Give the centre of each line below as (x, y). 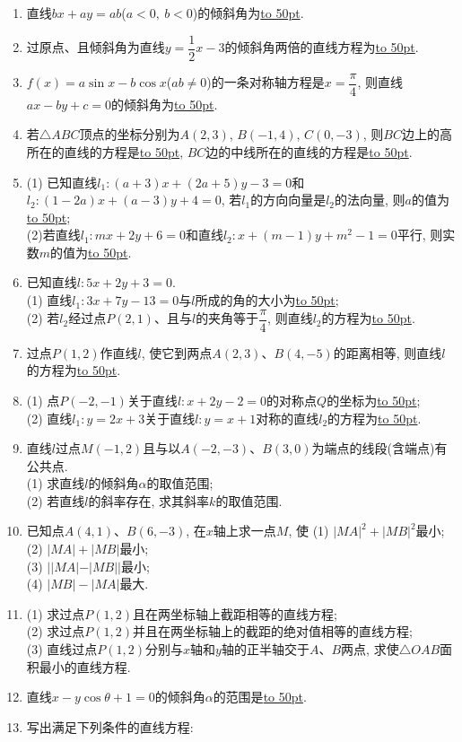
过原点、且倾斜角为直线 (96, 47)
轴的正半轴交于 (265, 649)
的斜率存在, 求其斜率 (149, 500)
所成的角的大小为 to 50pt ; (267, 300)
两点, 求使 (370, 649)
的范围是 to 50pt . (260, 697)
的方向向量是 (288, 200)
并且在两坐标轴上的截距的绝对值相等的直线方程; (273, 631)
